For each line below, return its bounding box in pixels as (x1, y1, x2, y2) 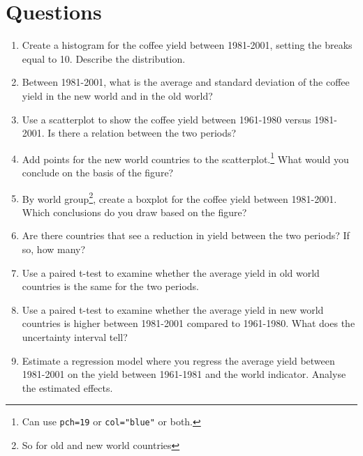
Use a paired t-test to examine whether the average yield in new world (22, 302, 324, 317)
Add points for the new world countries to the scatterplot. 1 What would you (22, 149, 349, 166)
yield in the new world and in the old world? (22, 88, 213, 102)
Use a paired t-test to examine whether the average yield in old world (22, 265, 320, 280)
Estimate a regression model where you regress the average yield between (22, 353, 335, 367)
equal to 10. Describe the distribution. (22, 51, 186, 66)
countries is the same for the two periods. (22, 279, 199, 294)
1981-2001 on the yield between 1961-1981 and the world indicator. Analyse (22, 367, 346, 381)
